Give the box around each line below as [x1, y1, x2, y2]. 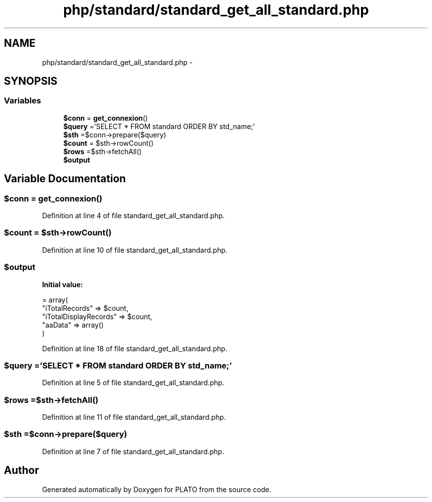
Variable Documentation [4, 172, 126, 185]
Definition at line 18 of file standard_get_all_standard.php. [42, 344, 227, 353]
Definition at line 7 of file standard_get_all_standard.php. [42, 447, 224, 456]
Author [4, 464, 39, 477]
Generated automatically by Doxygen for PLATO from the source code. [42, 485, 271, 494]
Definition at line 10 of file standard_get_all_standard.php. [42, 245, 228, 254]
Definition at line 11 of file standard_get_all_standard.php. [42, 413, 226, 422]
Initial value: [42, 280, 83, 289]
